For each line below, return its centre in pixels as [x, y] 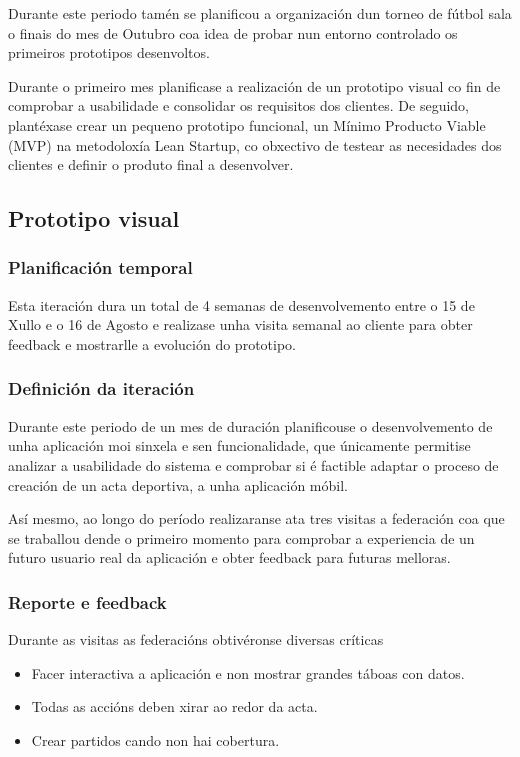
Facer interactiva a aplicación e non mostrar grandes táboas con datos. [248, 672]
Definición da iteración [101, 388]
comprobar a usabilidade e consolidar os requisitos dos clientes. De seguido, [239, 105]
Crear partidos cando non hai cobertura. [155, 739]
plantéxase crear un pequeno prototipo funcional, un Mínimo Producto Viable [247, 124]
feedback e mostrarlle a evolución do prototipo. [152, 343]
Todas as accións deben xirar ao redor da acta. [174, 706]
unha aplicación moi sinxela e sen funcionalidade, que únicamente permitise [239, 445]
